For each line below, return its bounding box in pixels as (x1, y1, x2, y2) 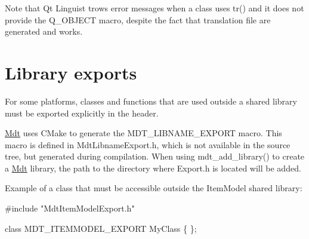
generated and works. (5, 25, 83, 38)
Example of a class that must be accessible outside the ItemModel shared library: (5, 182, 302, 194)
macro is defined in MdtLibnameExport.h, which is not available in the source (5, 138, 291, 151)
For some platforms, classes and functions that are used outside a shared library (5, 94, 297, 107)
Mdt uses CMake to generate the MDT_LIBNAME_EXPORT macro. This (5, 127, 282, 139)
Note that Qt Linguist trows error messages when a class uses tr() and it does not (5, 2, 304, 14)
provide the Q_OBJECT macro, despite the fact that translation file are (5, 13, 271, 26)
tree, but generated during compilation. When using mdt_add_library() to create (5, 150, 305, 163)
